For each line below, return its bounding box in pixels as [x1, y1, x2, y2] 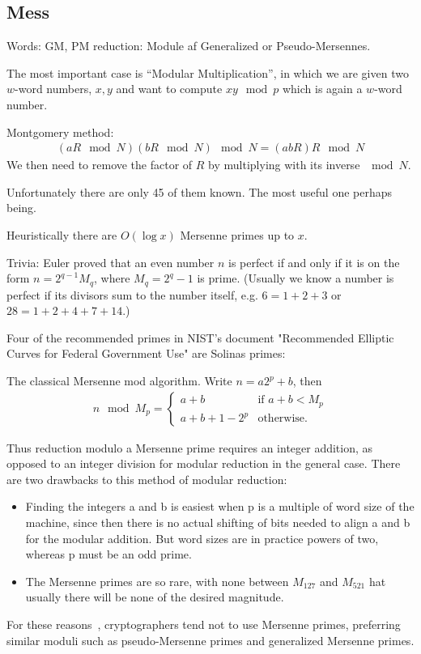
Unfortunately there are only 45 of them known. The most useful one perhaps [6, 183, 393, 200]
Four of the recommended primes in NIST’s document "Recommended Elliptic [6, 329, 394, 346]
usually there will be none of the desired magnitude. [25, 588, 284, 605]
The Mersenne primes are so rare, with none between [25, 572, 289, 589]
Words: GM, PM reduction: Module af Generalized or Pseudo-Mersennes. [6, 37, 371, 54]
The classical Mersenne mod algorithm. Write [6, 372, 232, 389]
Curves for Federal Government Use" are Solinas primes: [6, 345, 286, 362]
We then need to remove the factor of [6, 156, 193, 173]
